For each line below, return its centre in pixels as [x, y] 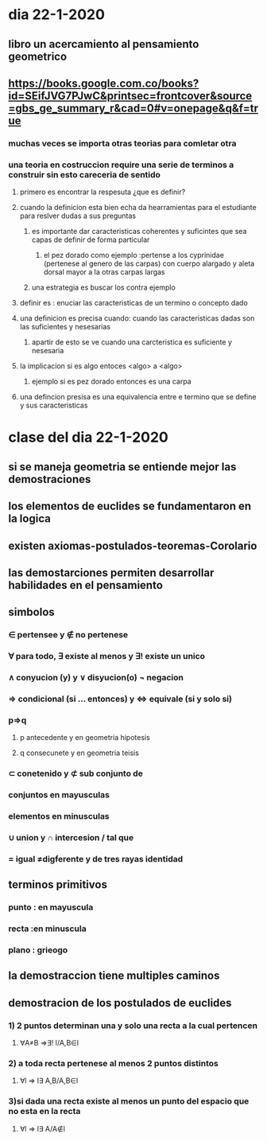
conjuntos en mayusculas [59, 795]
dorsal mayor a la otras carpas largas [104, 272]
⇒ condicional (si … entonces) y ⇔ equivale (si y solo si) [120, 699]
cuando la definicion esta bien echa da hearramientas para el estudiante [138, 208]
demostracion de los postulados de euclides [120, 1003]
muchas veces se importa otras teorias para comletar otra [122, 143]
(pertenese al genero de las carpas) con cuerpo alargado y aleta [149, 263]
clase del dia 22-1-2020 [88, 437]
